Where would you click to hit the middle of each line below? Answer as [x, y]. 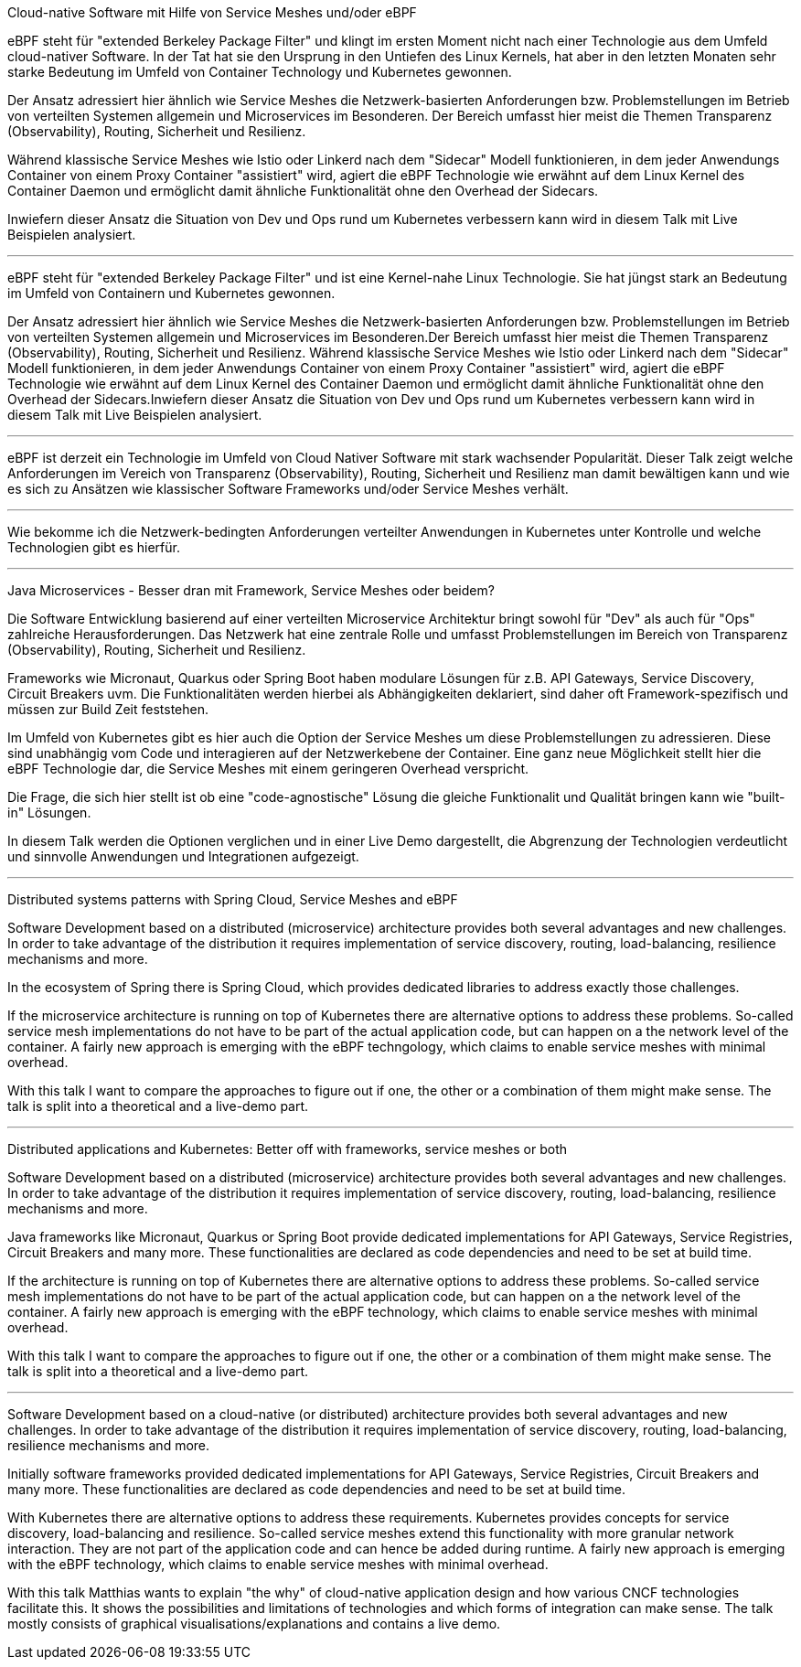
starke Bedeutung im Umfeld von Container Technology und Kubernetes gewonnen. [260, 72]
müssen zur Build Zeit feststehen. [108, 709]
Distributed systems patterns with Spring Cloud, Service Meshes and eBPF [233, 899]
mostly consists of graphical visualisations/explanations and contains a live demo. [254, 1624]
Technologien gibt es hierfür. [94, 547]
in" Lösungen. [49, 812]
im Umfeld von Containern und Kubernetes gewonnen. [171, 293]
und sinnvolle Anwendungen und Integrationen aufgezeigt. [183, 856]
